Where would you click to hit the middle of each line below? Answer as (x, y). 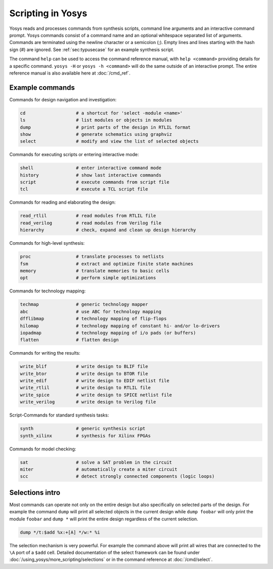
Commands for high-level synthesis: (47, 243)
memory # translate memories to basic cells (95, 271)
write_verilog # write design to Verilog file (88, 402)
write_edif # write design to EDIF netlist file (95, 381)
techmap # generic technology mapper (84, 305)
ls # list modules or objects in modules (96, 120)
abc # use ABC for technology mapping (91, 311)
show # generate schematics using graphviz (96, 134)
